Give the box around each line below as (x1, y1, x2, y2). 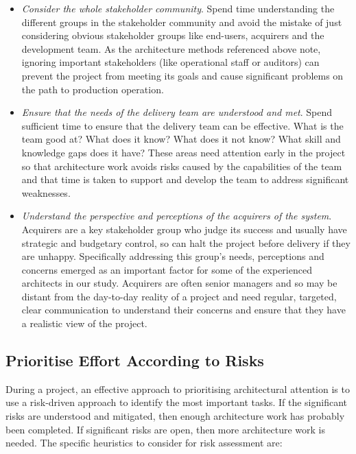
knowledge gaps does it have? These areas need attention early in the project (21, 145, 346, 159)
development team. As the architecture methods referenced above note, (21, 41, 321, 56)
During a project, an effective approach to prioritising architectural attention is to (5, 381, 350, 396)
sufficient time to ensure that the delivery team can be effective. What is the (21, 118, 344, 132)
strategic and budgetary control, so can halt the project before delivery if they (21, 235, 351, 250)
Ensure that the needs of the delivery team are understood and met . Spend (21, 105, 333, 119)
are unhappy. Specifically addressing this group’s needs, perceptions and (21, 249, 324, 263)
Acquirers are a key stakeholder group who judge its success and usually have (21, 222, 347, 236)
